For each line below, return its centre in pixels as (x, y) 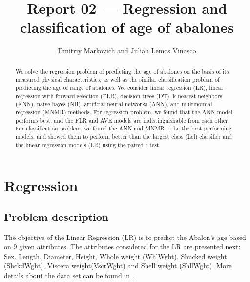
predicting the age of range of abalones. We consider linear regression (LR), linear (119, 88)
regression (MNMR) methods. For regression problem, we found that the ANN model (124, 112)
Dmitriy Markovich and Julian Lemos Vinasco (127, 51)
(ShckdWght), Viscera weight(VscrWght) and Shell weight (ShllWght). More (118, 266)
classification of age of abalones (127, 27)
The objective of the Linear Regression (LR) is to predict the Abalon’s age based (125, 237)
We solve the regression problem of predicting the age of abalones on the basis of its (122, 71)
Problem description (56, 216)
